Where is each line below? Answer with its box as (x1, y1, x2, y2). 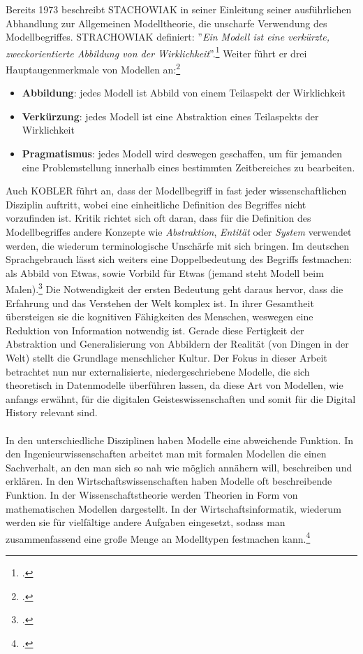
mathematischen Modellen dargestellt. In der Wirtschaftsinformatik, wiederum (6, 501, 341, 516)
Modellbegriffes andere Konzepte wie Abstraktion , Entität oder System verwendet (6, 225, 352, 239)
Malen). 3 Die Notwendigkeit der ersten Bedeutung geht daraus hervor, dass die (6, 280, 343, 297)
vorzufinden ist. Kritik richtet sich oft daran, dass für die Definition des (6, 211, 311, 225)
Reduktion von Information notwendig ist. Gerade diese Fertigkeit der (6, 322, 304, 337)
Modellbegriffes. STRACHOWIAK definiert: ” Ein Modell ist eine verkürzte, (6, 29, 329, 44)
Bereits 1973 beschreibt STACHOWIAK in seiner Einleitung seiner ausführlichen (6, 2, 352, 16)
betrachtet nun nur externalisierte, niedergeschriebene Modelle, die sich (6, 364, 310, 378)
